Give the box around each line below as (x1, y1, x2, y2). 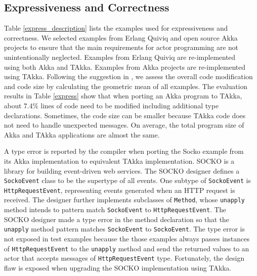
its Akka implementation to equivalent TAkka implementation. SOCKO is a (4, 155, 235, 166)
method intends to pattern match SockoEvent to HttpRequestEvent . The (4, 204, 226, 215)
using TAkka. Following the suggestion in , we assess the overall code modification (4, 71, 253, 82)
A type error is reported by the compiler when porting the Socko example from (4, 146, 244, 156)
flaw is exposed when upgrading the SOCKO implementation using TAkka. (4, 262, 231, 273)
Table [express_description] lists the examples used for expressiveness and (4, 23, 228, 33)
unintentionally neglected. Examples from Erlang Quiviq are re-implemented (4, 51, 236, 62)
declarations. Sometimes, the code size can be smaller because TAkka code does (4, 110, 246, 120)
